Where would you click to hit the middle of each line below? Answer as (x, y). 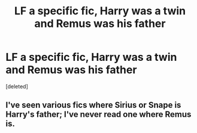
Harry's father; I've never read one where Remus (99, 115)
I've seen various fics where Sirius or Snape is (93, 105)
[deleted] (17, 86)
